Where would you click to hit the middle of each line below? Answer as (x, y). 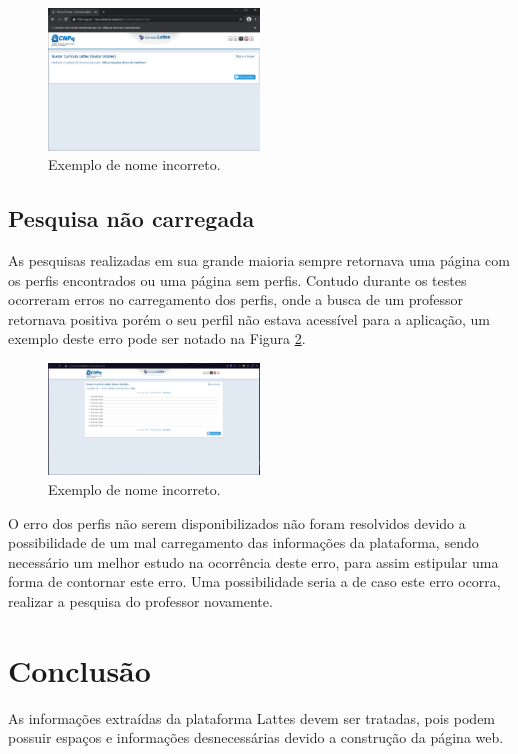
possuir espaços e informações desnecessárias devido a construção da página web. (256, 737)
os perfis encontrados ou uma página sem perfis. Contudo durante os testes (237, 279)
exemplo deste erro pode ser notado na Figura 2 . (157, 338)
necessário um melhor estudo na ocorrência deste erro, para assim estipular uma (253, 561)
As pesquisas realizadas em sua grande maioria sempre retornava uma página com (259, 260)
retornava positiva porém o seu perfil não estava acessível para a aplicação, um (249, 318)
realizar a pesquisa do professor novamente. (140, 600)
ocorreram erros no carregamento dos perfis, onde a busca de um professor (236, 299)
